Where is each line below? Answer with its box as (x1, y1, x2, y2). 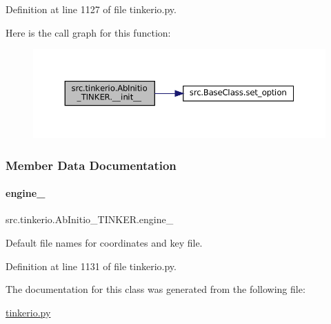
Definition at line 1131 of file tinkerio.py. (6, 258, 177, 273)
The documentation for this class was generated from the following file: (6, 282, 305, 296)
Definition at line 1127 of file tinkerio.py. (6, 2, 177, 16)
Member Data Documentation (6, 156, 177, 173)
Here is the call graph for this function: (6, 25, 171, 39)
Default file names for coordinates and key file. (6, 235, 203, 249)
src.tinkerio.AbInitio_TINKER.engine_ (6, 212, 174, 227)
